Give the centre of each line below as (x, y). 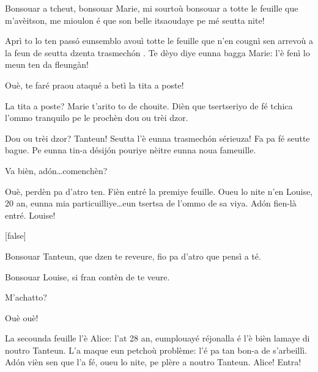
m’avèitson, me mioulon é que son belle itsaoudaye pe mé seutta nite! (135, 20)
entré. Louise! (30, 215)
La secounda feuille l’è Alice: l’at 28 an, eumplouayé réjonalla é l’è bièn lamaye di (157, 338)
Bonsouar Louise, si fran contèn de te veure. (87, 276)
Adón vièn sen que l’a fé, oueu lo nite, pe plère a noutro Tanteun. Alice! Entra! (153, 362)
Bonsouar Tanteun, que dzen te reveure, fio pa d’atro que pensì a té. (133, 256)
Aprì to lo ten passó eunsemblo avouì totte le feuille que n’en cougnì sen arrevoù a (159, 41)
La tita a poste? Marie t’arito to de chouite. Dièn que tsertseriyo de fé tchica (149, 105)
